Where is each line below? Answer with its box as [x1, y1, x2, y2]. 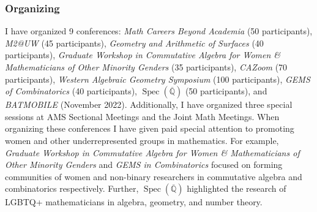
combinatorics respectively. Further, [5, 182, 139, 195]
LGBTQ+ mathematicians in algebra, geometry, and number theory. [5, 195, 263, 208]
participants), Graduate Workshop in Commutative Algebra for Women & [5, 48, 281, 61]
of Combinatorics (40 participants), [5, 85, 137, 97]
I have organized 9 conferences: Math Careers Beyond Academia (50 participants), [5, 25, 313, 37]
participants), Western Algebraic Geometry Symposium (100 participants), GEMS [5, 72, 310, 85]
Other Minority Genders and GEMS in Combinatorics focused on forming [5, 158, 283, 171]
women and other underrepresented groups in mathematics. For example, [5, 134, 279, 146]
